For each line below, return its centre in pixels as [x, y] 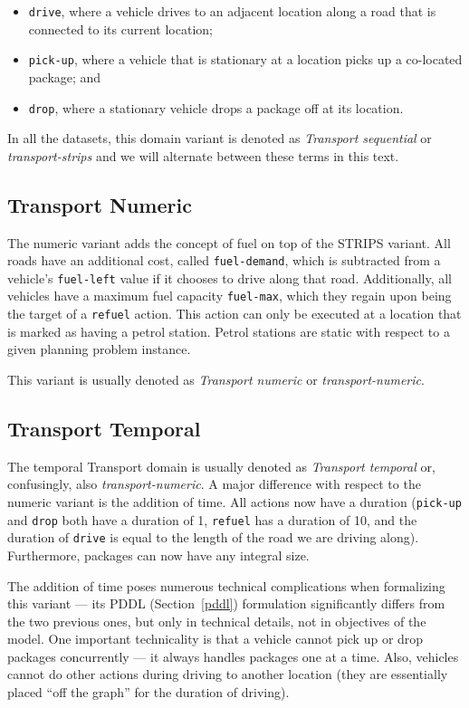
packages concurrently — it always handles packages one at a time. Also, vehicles [233, 656]
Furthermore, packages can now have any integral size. [158, 555]
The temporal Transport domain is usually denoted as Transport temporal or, [221, 466]
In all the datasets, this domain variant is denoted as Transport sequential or [220, 138]
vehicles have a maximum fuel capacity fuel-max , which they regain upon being [230, 296]
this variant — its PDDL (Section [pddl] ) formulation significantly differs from [226, 603]
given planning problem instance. [99, 349]
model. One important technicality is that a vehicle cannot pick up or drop [215, 639]
